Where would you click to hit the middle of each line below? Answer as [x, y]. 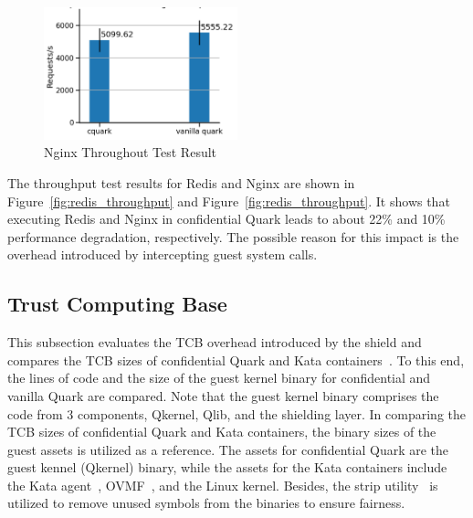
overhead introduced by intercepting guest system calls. [163, 254]
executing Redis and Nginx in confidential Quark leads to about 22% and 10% [226, 219]
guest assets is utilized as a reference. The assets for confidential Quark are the [228, 449]
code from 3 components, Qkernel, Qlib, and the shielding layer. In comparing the [236, 413]
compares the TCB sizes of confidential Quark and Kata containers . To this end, [236, 359]
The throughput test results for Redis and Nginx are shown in [181, 182]
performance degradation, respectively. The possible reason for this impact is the [233, 236]
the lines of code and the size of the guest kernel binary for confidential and [219, 378]
